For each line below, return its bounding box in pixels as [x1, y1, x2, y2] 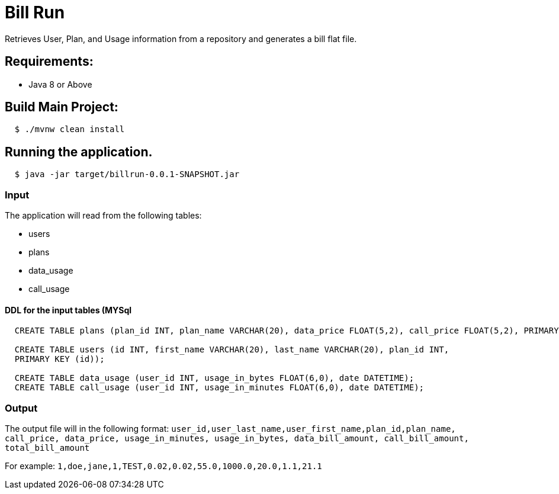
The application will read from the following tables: [5, 210, 202, 221]
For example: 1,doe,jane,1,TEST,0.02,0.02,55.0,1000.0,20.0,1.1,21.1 [5, 461, 322, 471]
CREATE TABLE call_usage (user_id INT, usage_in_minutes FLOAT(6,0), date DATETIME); [14, 383, 425, 393]
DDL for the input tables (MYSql [5, 304, 132, 315]
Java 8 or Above [28, 79, 92, 89]
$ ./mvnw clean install [14, 124, 125, 134]
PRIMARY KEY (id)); [14, 354, 105, 364]
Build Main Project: [5, 100, 118, 115]
